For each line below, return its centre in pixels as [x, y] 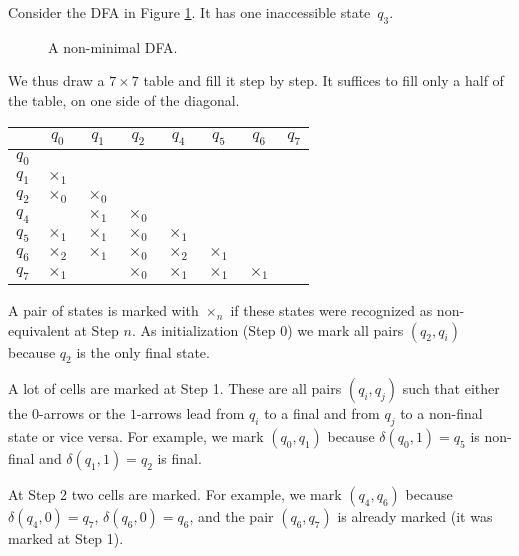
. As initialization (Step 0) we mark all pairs [267, 329]
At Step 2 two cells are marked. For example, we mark [175, 494]
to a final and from [322, 413]
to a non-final [441, 413]
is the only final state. [143, 351]
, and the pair [231, 516]
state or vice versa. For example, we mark [136, 436]
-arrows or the [82, 413]
